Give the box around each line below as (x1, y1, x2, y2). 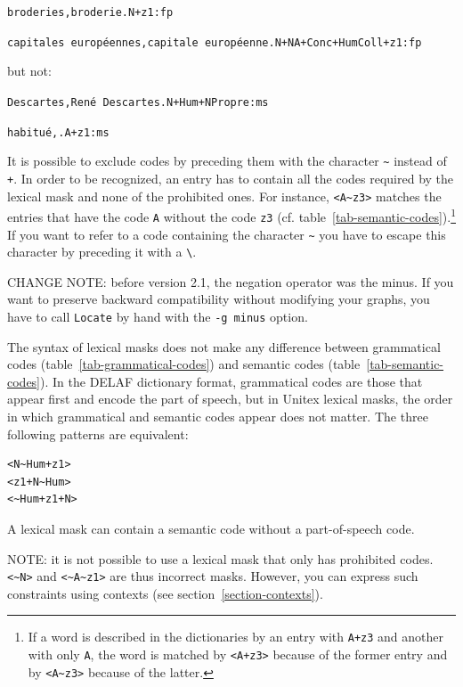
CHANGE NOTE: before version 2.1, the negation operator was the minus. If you (7, 272, 454, 290)
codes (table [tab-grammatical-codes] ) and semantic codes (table (7, 355, 361, 373)
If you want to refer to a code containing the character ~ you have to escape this (7, 225, 446, 243)
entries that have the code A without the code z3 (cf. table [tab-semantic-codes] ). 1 (7, 205, 456, 225)
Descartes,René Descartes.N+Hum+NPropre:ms (7, 95, 269, 109)
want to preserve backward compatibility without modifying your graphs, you (7, 290, 430, 308)
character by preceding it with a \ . (7, 242, 197, 261)
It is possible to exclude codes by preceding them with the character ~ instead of (7, 151, 447, 170)
